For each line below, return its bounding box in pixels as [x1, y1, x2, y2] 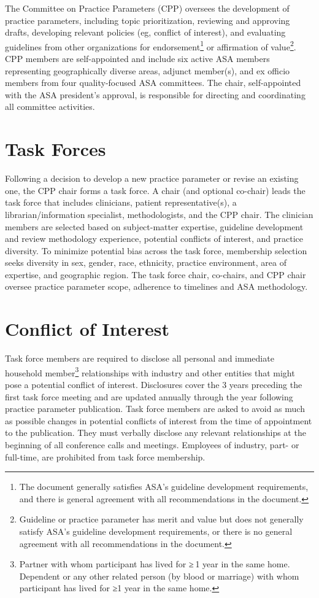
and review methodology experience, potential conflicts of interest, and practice [5, 232, 304, 245]
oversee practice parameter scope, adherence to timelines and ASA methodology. [5, 280, 308, 293]
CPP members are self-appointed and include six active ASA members [5, 52, 270, 65]
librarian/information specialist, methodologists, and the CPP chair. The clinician [5, 208, 313, 220]
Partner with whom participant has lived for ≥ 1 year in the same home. [19, 557, 290, 570]
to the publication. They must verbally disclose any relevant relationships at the [5, 426, 306, 439]
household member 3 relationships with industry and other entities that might [5, 364, 295, 379]
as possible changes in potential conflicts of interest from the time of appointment [5, 414, 312, 427]
